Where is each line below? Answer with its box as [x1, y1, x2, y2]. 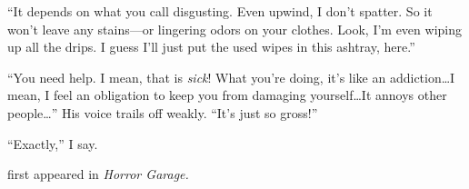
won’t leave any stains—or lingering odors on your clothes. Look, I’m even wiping [7, 19, 462, 38]
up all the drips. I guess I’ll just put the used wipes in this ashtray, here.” [7, 37, 415, 56]
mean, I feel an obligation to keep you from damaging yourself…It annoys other [7, 85, 447, 104]
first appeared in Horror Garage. [7, 164, 189, 184]
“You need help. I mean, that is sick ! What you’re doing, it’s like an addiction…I [7, 67, 455, 86]
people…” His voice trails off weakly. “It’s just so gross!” [7, 103, 318, 122]
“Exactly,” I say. [7, 134, 98, 153]
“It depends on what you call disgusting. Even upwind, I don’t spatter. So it [7, 2, 433, 20]
